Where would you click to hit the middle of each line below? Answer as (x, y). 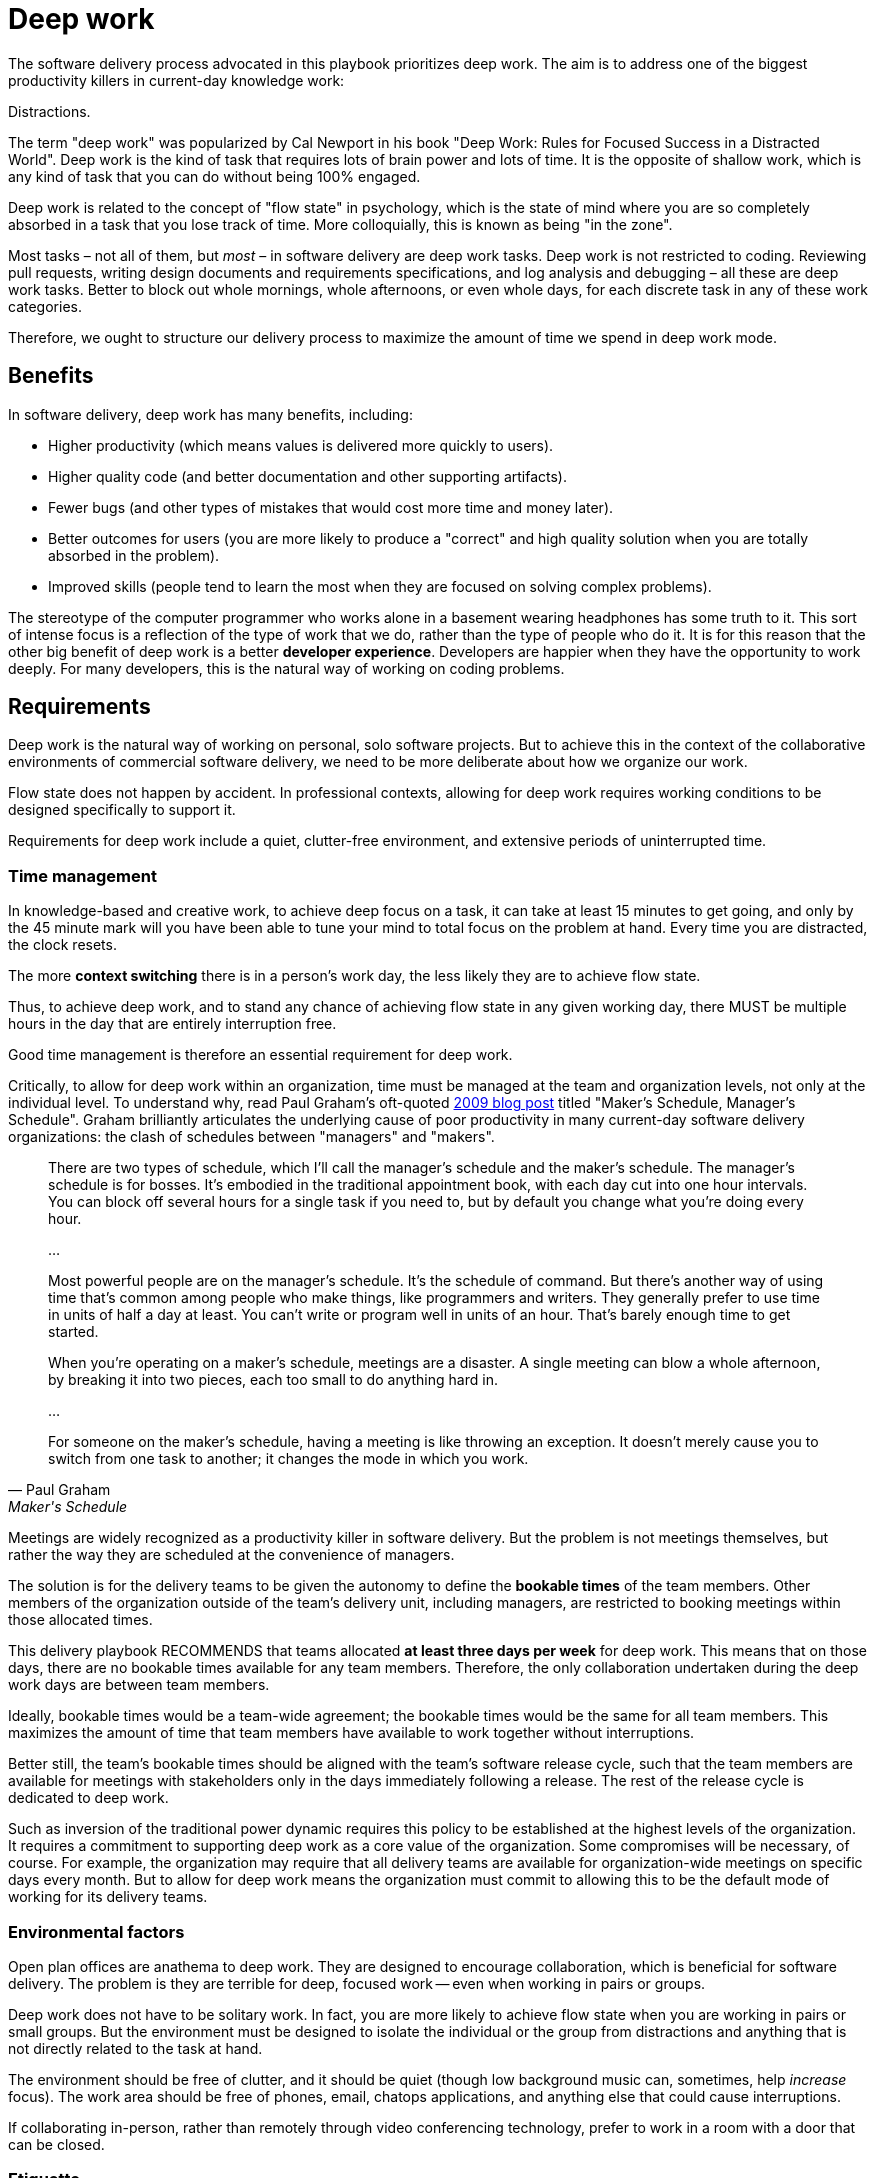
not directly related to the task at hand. (135, 2048)
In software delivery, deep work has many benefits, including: (210, 414)
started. (73, 1332)
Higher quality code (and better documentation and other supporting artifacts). (307, 476)
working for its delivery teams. (108, 1897)
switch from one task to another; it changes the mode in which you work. (288, 1459)
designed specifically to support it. (122, 810)
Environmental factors (96, 1931)
